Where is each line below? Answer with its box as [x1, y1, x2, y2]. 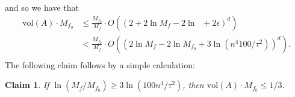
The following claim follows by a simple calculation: [5, 58, 195, 71]
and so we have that [5, 1, 79, 13]
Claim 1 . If [5, 78, 49, 91]
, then [182, 78, 204, 91]
